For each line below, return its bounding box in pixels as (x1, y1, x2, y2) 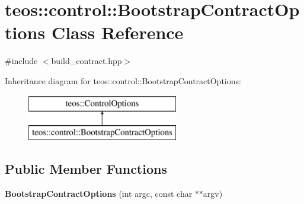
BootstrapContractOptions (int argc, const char (5, 187, 193, 199)
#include (5, 55, 38, 67)
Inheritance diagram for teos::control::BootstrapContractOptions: (5, 74, 241, 87)
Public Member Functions (5, 160, 167, 178)
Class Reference (51, 20, 184, 44)
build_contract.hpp (51, 55, 122, 67)
